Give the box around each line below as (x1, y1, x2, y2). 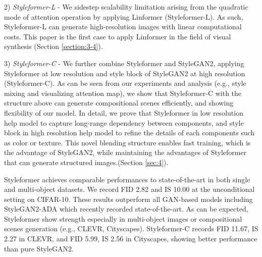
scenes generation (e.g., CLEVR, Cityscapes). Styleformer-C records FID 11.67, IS (4, 223, 258, 234)
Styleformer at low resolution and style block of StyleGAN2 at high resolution (4, 68, 245, 78)
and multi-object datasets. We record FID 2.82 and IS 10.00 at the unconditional (4, 184, 255, 194)
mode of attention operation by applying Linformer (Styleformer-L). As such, (4, 11, 243, 22)
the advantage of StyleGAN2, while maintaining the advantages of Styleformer (4, 147, 247, 158)
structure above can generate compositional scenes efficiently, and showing (4, 97, 234, 108)
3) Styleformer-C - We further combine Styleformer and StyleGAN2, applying (4, 58, 244, 68)
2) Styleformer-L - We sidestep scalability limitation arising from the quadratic (4, 2, 248, 12)
